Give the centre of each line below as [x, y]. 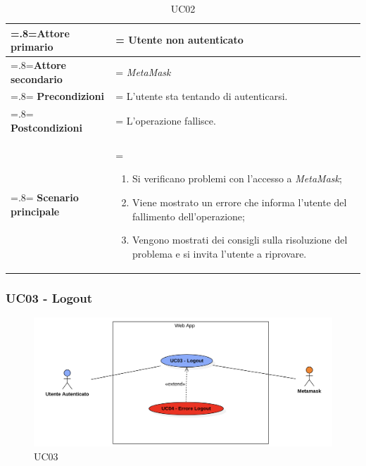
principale [35, 211]
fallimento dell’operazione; [189, 216]
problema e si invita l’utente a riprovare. [220, 253]
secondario [37, 78]
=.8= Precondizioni [58, 96]
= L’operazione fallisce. [166, 121]
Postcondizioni [46, 127]
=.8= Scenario [45, 197]
